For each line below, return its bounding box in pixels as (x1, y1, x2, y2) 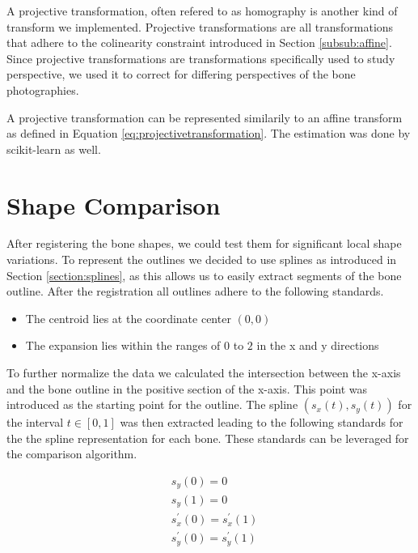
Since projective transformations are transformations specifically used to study (6, 49, 395, 66)
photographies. (6, 81, 79, 98)
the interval (6, 414, 64, 431)
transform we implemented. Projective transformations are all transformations (6, 18, 394, 35)
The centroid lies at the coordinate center (25, 309, 231, 326)
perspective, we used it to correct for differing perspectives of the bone (6, 66, 356, 83)
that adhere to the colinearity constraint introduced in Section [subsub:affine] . (6, 34, 392, 51)
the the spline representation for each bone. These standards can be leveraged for (6, 429, 409, 446)
